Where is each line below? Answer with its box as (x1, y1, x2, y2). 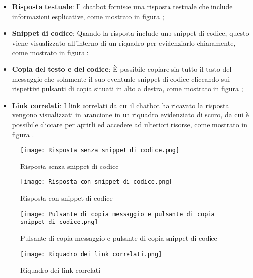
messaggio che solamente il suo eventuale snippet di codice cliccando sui (12, 73, 230, 84)
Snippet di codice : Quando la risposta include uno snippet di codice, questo (12, 28, 249, 38)
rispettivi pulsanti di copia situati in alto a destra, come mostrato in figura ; (12, 83, 243, 94)
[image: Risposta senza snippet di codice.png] (20, 147, 180, 154)
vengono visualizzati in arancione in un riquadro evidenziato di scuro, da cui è (12, 110, 249, 120)
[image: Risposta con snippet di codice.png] (20, 178, 172, 186)
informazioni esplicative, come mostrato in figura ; (12, 11, 164, 21)
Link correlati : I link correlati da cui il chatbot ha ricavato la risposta (12, 100, 229, 110)
